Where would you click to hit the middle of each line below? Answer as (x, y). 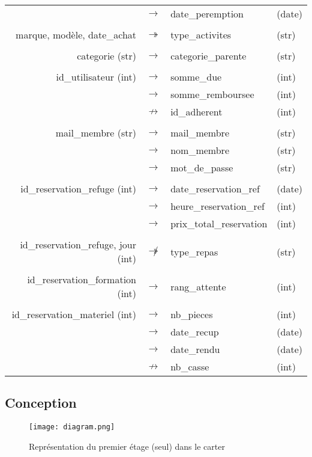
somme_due (196, 77)
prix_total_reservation (219, 223)
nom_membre (200, 150)
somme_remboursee (212, 94)
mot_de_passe (202, 167)
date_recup (195, 332)
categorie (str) (107, 56)
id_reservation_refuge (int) (79, 189)
